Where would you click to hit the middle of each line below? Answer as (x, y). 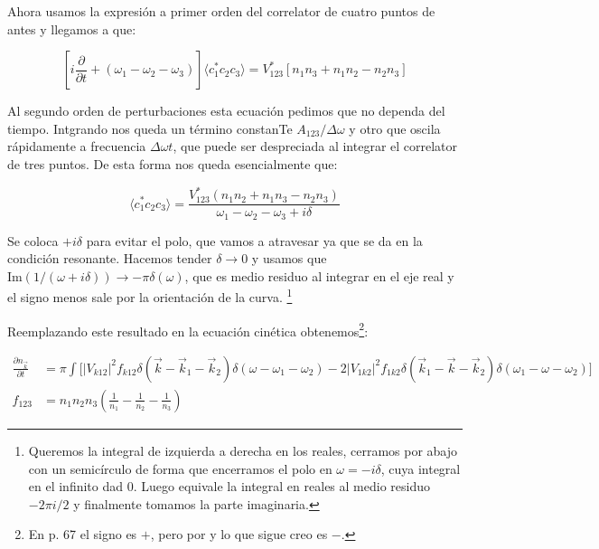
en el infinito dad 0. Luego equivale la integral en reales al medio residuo (229, 486)
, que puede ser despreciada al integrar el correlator (315, 146)
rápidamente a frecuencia (77, 146)
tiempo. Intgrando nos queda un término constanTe (150, 128)
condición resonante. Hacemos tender (110, 258)
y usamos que (289, 258)
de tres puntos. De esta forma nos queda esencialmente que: (173, 163)
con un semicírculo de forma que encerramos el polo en (180, 468)
